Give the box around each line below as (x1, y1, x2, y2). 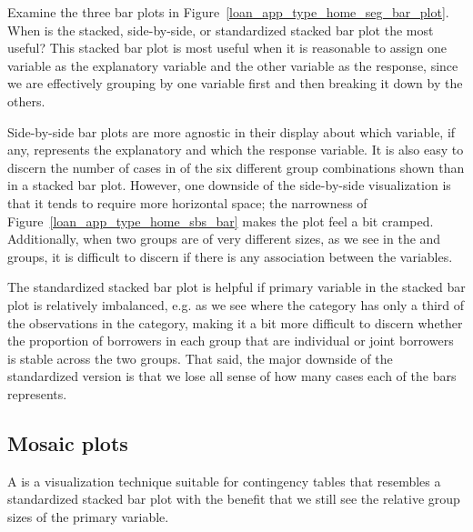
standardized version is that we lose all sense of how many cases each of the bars (7, 366, 457, 386)
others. (7, 91, 45, 110)
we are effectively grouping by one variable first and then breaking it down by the (7, 74, 463, 93)
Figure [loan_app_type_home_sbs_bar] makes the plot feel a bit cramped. (7, 211, 434, 230)
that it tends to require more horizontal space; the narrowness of (7, 193, 367, 212)
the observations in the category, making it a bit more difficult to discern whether (7, 313, 463, 332)
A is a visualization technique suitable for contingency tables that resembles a (7, 471, 441, 490)
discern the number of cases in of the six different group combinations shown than (7, 157, 465, 176)
